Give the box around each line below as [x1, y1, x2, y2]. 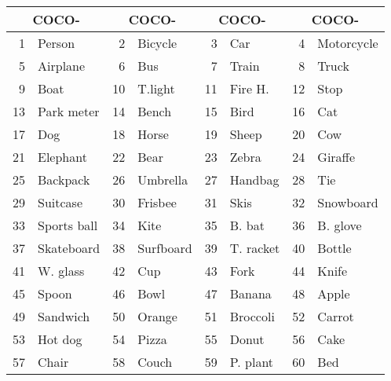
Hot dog [38, 330, 82, 348]
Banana [229, 284, 272, 302]
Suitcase [38, 193, 82, 211]
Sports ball [38, 216, 98, 234]
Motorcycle [317, 34, 378, 52]
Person [38, 34, 75, 52]
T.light [137, 79, 175, 97]
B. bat [229, 216, 265, 234]
